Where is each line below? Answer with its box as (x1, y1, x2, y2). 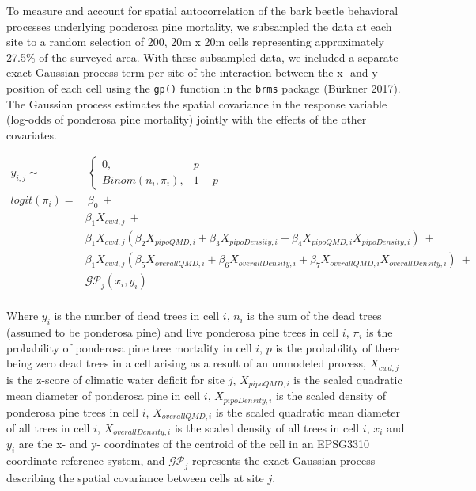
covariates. (6, 126, 57, 143)
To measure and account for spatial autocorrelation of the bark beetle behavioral (6, 2, 399, 18)
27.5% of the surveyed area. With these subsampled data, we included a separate (6, 48, 399, 65)
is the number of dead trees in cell (54, 307, 220, 324)
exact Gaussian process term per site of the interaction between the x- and (6, 64, 368, 81)
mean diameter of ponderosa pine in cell (6, 387, 201, 404)
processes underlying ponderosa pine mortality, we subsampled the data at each (6, 17, 392, 34)
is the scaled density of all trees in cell (174, 420, 360, 436)
